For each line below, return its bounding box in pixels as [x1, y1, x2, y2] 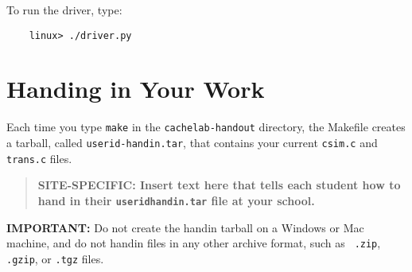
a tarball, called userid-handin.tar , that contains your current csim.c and [6, 134, 378, 151]
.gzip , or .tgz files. [6, 250, 104, 266]
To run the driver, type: [6, 2, 122, 17]
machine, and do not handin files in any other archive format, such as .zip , [6, 235, 381, 251]
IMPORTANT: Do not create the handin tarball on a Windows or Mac [6, 219, 364, 235]
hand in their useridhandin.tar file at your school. [37, 192, 315, 208]
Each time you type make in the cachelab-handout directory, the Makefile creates [6, 119, 406, 135]
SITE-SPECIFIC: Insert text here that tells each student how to [37, 177, 401, 193]
